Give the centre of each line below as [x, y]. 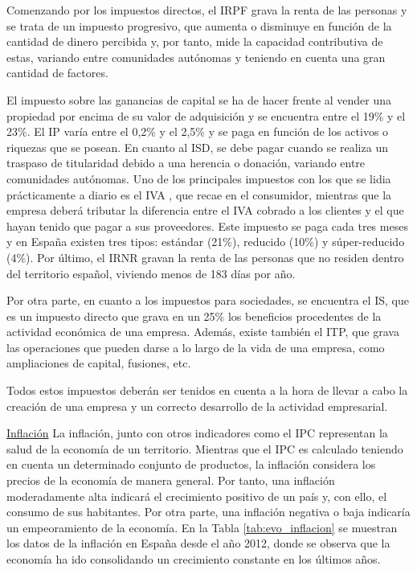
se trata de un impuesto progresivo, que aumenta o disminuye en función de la [199, 25]
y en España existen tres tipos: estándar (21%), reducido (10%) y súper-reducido [206, 242]
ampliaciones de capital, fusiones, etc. [99, 363]
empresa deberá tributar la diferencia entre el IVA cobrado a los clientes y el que [205, 210]
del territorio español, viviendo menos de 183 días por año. [151, 273]
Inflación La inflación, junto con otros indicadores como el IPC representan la [197, 433]
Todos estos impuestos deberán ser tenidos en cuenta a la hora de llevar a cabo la [207, 390]
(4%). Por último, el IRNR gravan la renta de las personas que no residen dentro [205, 257]
